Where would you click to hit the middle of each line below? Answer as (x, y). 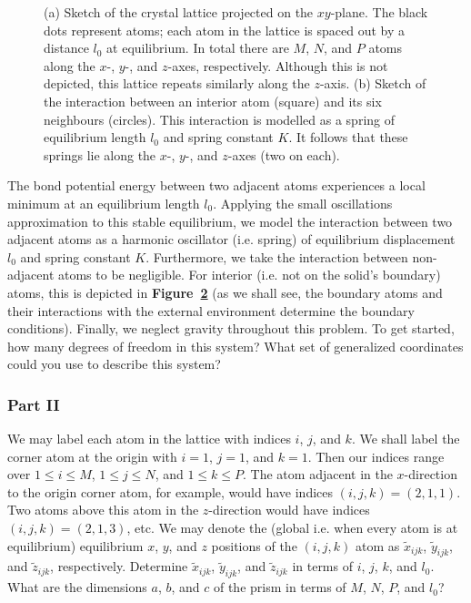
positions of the (254, 545)
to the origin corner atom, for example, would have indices (170, 491)
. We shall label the (406, 439)
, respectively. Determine (119, 566)
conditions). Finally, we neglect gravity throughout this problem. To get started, (231, 328)
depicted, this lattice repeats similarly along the (177, 83)
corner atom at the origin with (92, 456)
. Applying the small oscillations (303, 203)
